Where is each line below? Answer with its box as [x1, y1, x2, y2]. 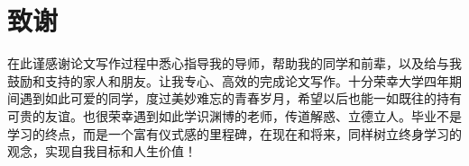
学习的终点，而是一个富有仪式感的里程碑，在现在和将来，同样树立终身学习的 [7, 124, 462, 143]
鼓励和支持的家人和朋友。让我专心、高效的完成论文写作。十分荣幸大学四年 [7, 71, 449, 90]
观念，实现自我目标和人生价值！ [7, 142, 197, 161]
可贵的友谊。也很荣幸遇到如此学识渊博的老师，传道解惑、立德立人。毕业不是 [7, 106, 462, 125]
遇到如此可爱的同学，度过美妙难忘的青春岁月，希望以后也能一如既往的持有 [19, 89, 462, 108]
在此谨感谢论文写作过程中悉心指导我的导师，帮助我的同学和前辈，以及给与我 [7, 54, 462, 73]
